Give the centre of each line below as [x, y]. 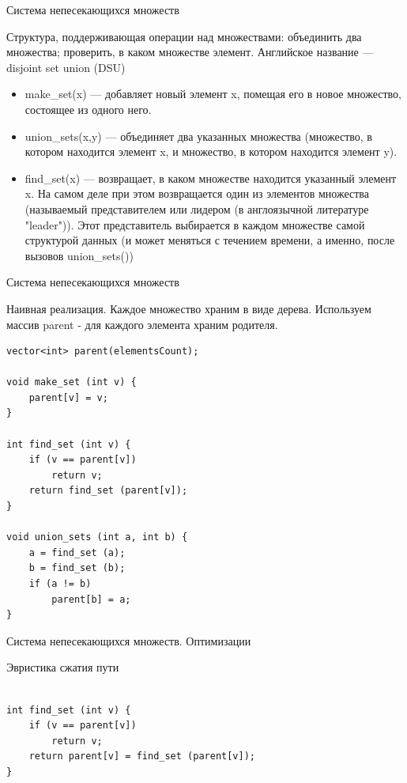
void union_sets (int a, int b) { [97, 537]
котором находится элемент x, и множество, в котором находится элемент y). [211, 151]
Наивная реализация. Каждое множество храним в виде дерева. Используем [189, 308]
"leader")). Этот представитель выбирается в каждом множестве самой [195, 224]
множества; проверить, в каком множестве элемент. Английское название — [190, 52]
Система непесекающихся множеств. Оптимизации [129, 640]
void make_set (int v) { [72, 382]
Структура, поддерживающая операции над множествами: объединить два [184, 36]
